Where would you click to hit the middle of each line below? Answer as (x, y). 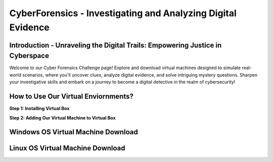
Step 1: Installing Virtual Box (39, 109)
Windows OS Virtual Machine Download (74, 132)
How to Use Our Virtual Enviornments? (71, 97)
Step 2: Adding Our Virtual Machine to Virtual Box (62, 118)
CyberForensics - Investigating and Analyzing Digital (123, 13)
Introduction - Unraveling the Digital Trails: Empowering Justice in (116, 45)
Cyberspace (29, 56)
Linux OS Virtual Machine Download (67, 148)
